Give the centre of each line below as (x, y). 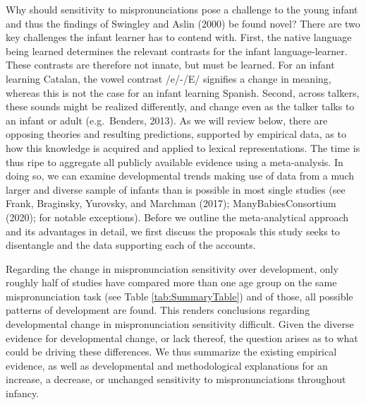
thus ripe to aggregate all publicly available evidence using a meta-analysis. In (175, 162)
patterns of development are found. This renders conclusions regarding (158, 310)
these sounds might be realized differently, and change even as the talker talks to (180, 106)
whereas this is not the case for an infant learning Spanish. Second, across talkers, (183, 92)
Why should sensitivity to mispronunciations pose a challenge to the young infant (182, 9)
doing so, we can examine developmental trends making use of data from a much (180, 176)
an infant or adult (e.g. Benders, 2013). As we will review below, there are (167, 120)
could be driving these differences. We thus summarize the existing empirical (171, 352)
